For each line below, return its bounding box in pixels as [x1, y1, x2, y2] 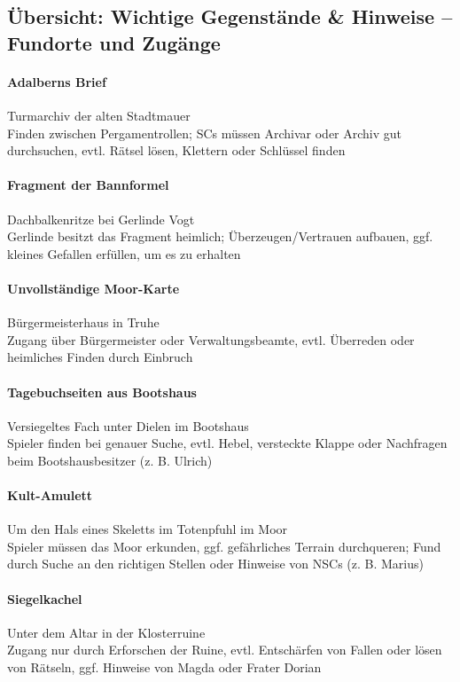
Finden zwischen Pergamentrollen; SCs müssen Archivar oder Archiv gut [7, 123, 402, 142]
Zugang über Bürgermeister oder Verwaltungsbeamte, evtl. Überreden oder [7, 330, 415, 349]
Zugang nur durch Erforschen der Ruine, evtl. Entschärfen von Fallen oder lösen [7, 640, 442, 659]
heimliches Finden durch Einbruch [7, 348, 193, 366]
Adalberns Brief [7, 72, 106, 90]
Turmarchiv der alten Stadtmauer [7, 106, 191, 124]
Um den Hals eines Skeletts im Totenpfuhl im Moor [7, 520, 288, 538]
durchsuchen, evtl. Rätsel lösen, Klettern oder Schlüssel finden [7, 141, 346, 160]
